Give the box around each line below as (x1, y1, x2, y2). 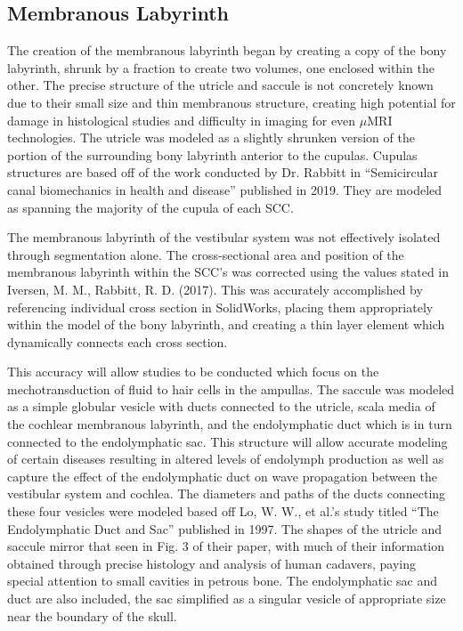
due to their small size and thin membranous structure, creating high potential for (7, 93, 456, 111)
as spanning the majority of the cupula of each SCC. (7, 198, 294, 216)
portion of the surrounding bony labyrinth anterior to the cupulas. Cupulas (7, 145, 418, 164)
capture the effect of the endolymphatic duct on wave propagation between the (7, 466, 438, 485)
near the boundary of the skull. (7, 606, 177, 625)
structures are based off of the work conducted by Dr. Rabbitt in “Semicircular (7, 163, 438, 182)
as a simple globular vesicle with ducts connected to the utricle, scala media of (7, 397, 435, 416)
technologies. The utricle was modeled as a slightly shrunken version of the (7, 128, 415, 147)
